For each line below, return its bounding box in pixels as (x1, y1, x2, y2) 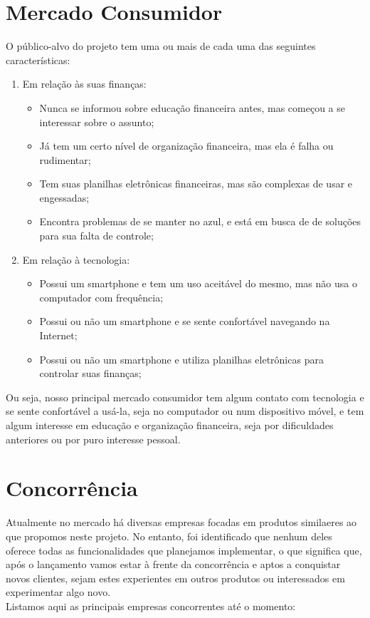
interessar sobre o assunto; (39, 114, 154, 129)
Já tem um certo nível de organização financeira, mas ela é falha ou (39, 138, 334, 153)
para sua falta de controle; (39, 228, 154, 243)
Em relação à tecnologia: (22, 252, 130, 267)
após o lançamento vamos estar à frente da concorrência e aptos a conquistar (6, 557, 341, 572)
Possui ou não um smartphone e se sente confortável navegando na (39, 314, 330, 329)
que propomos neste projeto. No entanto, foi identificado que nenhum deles (6, 528, 332, 543)
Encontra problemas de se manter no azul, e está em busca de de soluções (39, 214, 361, 229)
